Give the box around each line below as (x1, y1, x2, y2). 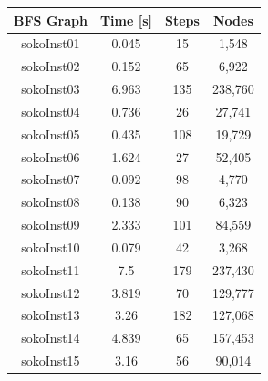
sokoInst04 (21, 101, 80, 120)
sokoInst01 (21, 34, 80, 53)
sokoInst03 (21, 79, 80, 98)
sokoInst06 (21, 147, 80, 166)
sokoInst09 (21, 215, 80, 234)
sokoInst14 (21, 328, 80, 347)
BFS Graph (14, 10, 88, 29)
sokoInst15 (21, 351, 80, 370)
